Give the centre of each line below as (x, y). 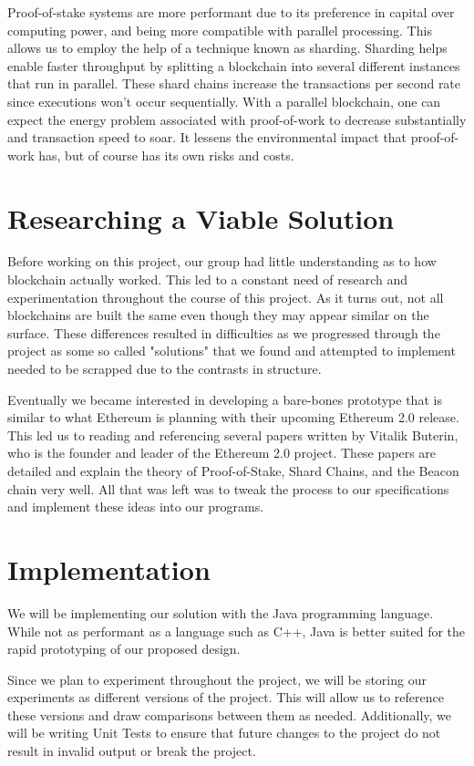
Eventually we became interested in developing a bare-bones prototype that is (225, 399)
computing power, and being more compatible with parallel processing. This (220, 30)
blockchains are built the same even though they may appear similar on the (218, 315)
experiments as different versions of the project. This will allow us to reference (226, 697)
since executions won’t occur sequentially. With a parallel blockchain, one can (224, 101)
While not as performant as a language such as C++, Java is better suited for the (237, 631)
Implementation (109, 569)
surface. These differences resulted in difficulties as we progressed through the (224, 332)
